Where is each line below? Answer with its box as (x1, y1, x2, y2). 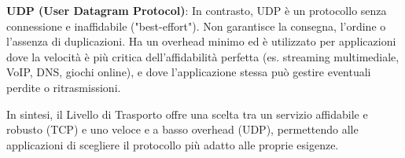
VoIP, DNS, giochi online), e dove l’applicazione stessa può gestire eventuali (6, 64, 371, 80)
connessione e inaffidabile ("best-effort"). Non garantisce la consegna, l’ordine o (6, 17, 386, 34)
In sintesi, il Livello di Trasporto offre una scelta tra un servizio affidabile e (6, 105, 368, 122)
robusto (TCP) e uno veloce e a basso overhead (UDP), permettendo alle (6, 121, 359, 138)
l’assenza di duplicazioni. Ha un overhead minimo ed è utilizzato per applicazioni (6, 33, 396, 50)
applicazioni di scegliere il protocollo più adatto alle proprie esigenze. (6, 136, 339, 152)
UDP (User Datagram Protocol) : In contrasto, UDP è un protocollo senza (6, 2, 387, 18)
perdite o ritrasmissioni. (6, 79, 121, 95)
